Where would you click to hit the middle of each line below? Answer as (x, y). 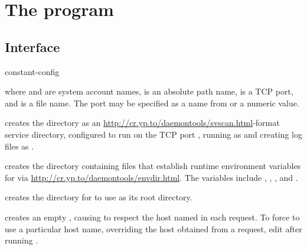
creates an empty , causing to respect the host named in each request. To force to (152, 217)
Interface (32, 46)
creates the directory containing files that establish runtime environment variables (153, 166)
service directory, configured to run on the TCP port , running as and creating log (153, 134)
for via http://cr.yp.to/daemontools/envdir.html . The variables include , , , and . (151, 177)
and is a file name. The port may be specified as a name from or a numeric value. (152, 103)
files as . (19, 146)
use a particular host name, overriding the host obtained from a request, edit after (153, 228)
